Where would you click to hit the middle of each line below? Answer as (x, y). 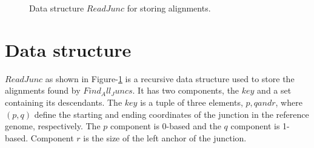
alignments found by (43, 90)
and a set (274, 90)
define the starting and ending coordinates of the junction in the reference (172, 114)
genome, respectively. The (53, 126)
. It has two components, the (186, 90)
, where (289, 102)
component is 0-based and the (165, 126)
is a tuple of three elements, (192, 102)
